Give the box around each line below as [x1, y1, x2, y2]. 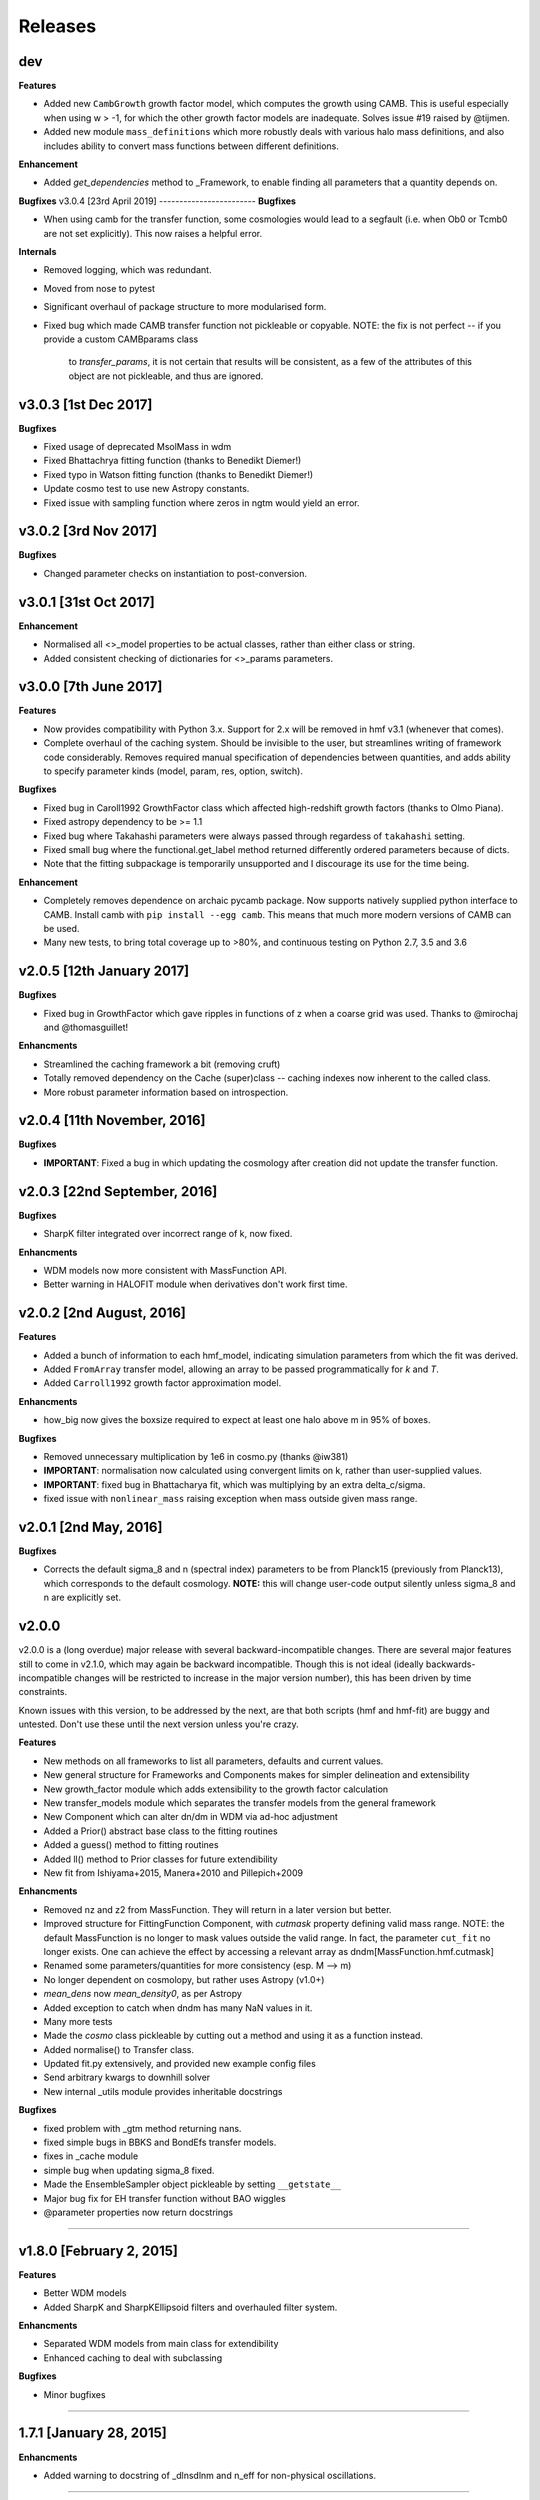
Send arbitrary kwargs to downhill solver [43, 2071, 211, 2084]
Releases [18, 15, 97, 37]
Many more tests [43, 2015, 114, 2027]
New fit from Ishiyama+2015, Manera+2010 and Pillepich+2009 [43, 1866, 304, 1879]
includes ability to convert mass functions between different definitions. [43, 140, 339, 152]
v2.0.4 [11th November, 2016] [18, 1112, 206, 1129]
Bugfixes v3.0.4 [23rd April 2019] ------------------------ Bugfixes [18, 195, 297, 207]
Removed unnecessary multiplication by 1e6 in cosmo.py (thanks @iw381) [43, 1450, 349, 1462]
